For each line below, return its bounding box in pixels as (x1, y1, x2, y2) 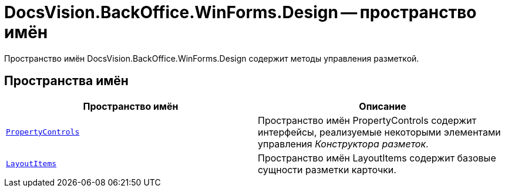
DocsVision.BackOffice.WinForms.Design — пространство (4, 2, 477, 22)
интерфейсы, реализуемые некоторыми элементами (258, 126, 501, 138)
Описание (359, 100, 406, 112)
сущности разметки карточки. (258, 163, 396, 176)
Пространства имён (4, 73, 129, 89)
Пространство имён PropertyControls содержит (258, 114, 477, 126)
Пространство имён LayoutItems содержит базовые (258, 151, 496, 164)
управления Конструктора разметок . (258, 137, 429, 150)
